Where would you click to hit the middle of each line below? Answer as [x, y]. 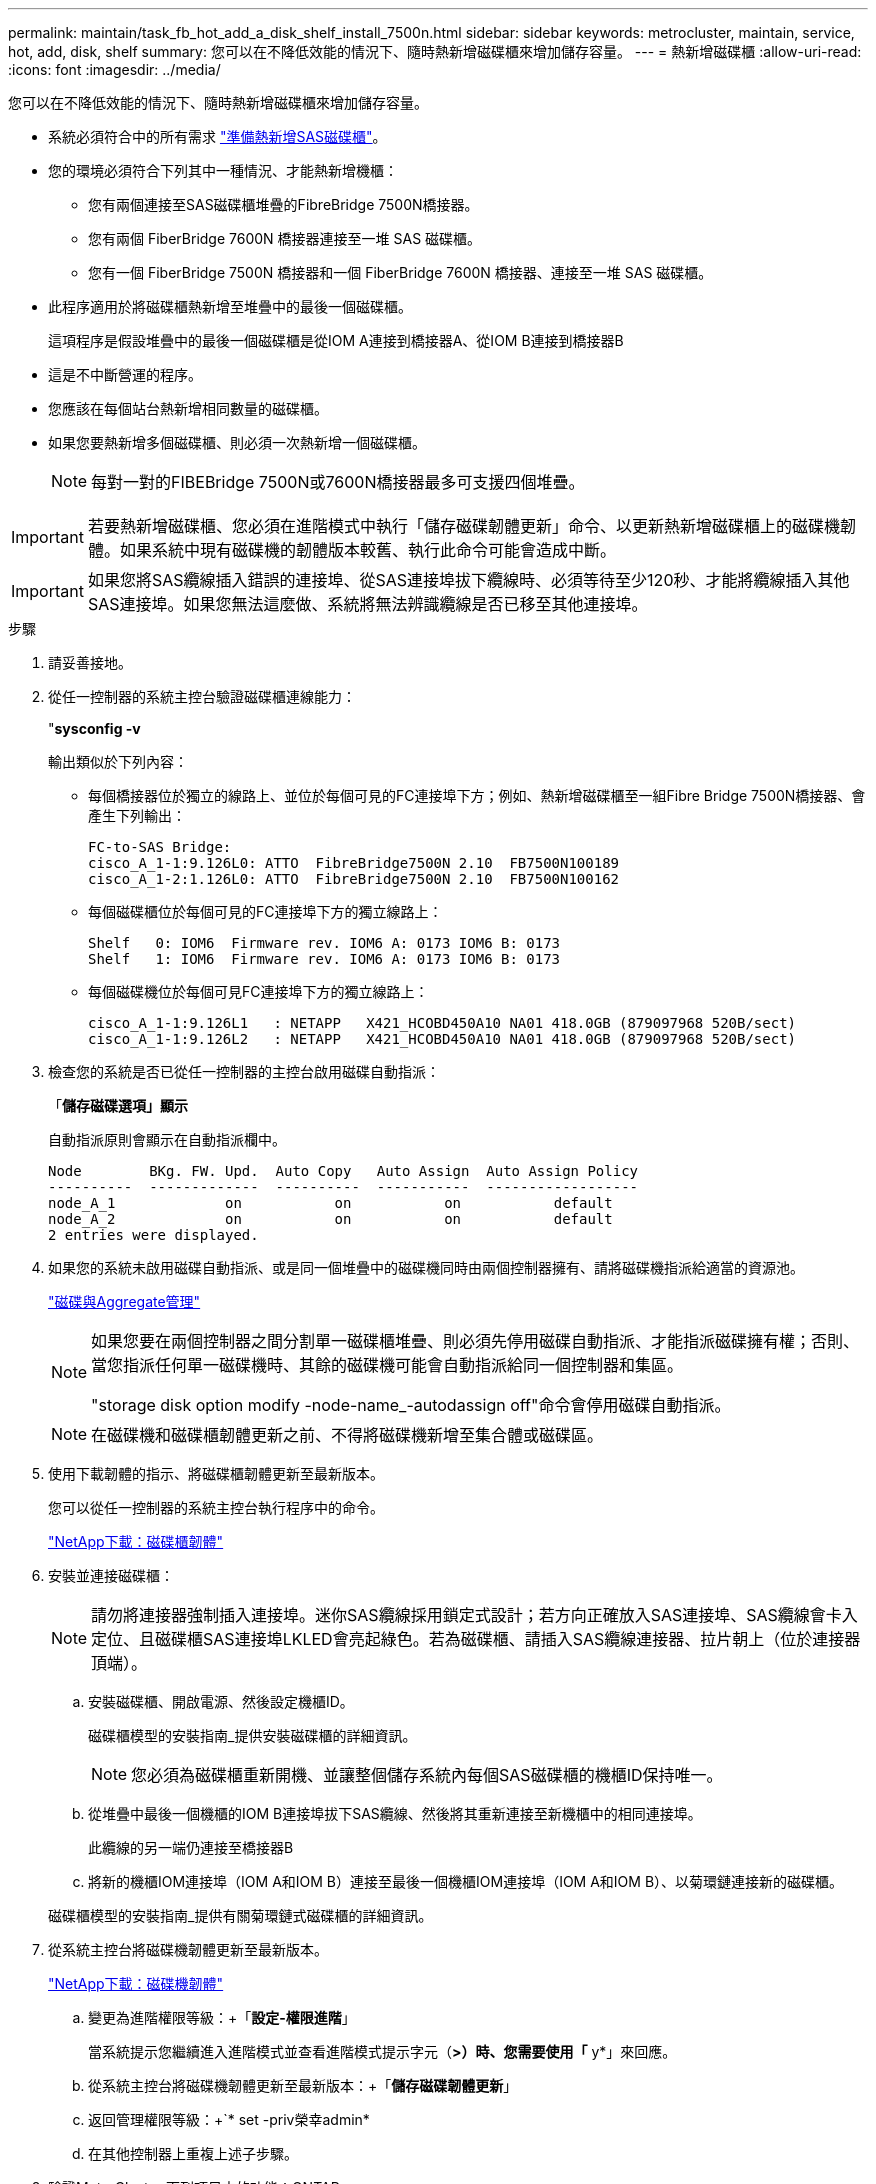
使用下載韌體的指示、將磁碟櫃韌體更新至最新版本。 [216, 1473]
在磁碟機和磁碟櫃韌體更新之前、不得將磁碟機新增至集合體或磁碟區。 [347, 1435]
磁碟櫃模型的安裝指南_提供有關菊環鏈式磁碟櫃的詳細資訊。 [240, 1915]
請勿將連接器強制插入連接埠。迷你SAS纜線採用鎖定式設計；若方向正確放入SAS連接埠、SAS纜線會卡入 [474, 1615]
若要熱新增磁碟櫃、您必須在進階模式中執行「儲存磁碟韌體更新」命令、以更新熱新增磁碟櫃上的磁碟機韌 [471, 526]
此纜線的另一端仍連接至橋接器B [191, 1847]
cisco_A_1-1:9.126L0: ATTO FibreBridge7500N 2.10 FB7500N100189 [354, 863]
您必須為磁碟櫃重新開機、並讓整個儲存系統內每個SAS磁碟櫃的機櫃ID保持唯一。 [427, 1775]
